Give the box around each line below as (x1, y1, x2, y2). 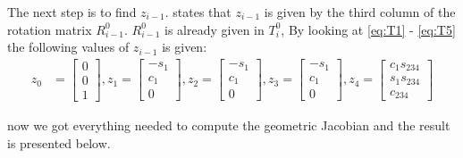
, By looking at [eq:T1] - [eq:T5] (281, 20, 456, 38)
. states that (164, 3, 231, 21)
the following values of (7, 37, 130, 56)
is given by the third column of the (264, 3, 456, 21)
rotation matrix (7, 20, 92, 38)
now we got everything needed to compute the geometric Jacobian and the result (7, 115, 450, 134)
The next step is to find (7, 3, 137, 21)
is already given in (164, 20, 265, 38)
